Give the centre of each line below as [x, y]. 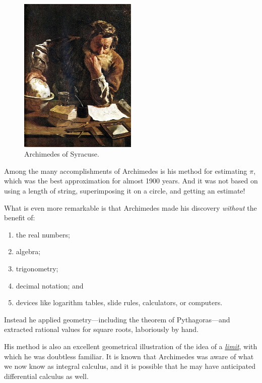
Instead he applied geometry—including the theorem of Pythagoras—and [117, 319]
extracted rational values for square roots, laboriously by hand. [101, 329]
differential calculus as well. [46, 376]
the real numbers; [43, 234]
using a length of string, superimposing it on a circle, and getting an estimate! [125, 191]
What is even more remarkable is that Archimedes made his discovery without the [130, 207]
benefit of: [20, 218]
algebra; [28, 251]
